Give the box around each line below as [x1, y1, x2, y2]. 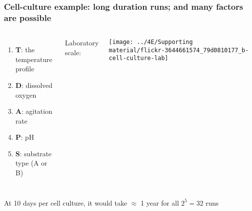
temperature [15, 54, 52, 64]
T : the [15, 44, 35, 55]
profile [15, 63, 34, 74]
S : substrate [15, 148, 52, 158]
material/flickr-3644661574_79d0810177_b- [108, 46, 249, 54]
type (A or [15, 158, 47, 168]
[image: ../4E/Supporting [108, 39, 193, 46]
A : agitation [15, 106, 52, 116]
